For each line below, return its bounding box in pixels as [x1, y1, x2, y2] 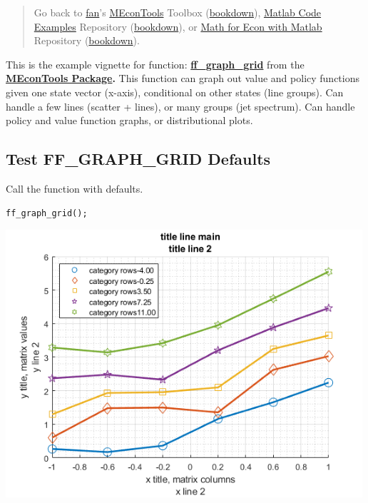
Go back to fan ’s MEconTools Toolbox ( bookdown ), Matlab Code [34, 5, 322, 19]
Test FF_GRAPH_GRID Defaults [6, 148, 271, 170]
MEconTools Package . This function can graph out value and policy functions [6, 71, 359, 86]
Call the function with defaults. [6, 181, 143, 195]
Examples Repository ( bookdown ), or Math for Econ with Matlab [34, 19, 322, 34]
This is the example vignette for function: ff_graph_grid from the [6, 56, 305, 71]
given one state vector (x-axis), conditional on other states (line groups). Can [6, 84, 344, 99]
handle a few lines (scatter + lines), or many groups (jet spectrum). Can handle [6, 98, 355, 113]
